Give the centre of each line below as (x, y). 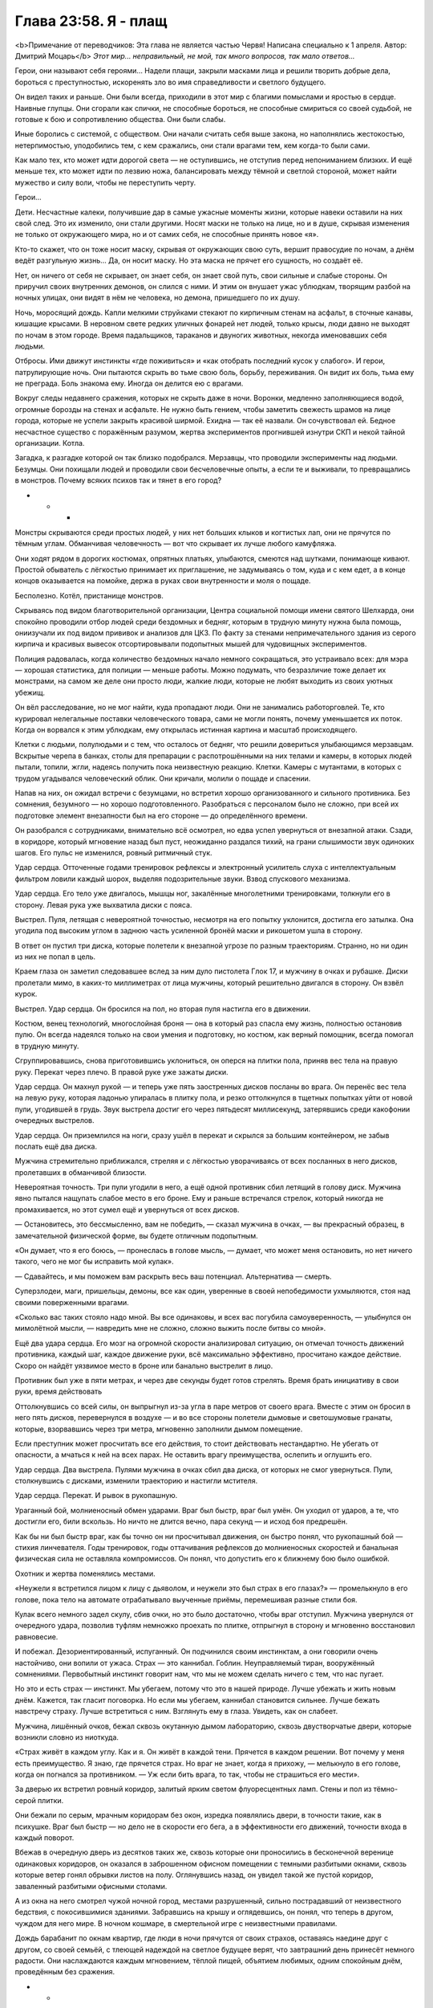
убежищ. (30, 692)
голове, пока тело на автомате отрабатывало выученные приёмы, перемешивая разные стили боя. (186, 1599)
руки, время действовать (59, 1392)
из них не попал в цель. (55, 957)
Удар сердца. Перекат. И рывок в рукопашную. (96, 1496)
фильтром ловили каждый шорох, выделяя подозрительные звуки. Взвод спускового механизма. (182, 879)
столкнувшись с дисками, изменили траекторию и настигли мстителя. (136, 1481)
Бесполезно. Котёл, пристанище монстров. (89, 595)
